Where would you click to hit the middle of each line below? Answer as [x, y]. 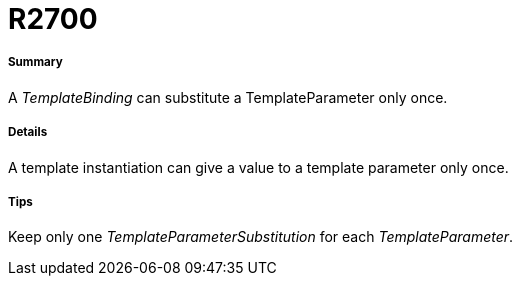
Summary [35, 62]
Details [28, 132]
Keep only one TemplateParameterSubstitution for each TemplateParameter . [261, 237]
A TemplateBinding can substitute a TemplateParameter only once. [228, 97]
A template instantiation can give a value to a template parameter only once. [258, 167]
